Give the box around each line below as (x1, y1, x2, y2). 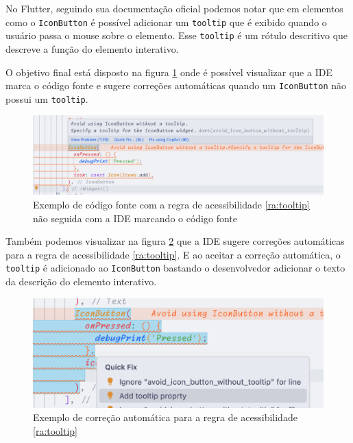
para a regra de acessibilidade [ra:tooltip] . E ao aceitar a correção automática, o (5, 247, 341, 261)
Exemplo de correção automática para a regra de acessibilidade (33, 410, 297, 424)
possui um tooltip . (5, 91, 88, 106)
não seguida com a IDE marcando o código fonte (33, 211, 237, 225)
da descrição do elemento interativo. (5, 274, 157, 288)
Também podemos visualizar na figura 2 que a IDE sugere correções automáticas (5, 234, 345, 248)
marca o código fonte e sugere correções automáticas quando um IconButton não (5, 78, 346, 93)
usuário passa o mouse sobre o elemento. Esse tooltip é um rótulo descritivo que (5, 28, 348, 43)
